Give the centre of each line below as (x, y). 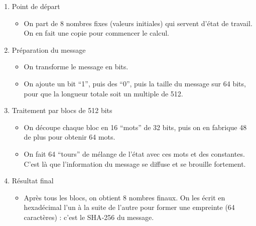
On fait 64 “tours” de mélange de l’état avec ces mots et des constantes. (134, 153)
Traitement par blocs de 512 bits (62, 110)
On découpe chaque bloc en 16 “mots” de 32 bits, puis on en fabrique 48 (135, 127)
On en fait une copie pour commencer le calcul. (96, 33)
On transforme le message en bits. (76, 67)
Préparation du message (49, 49)
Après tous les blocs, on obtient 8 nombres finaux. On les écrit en (124, 197)
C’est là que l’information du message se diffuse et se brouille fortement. (135, 163)
